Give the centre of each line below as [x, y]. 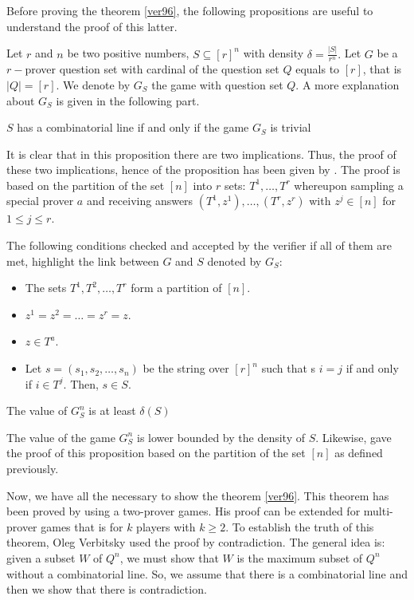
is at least [112, 411]
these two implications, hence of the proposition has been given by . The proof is [203, 170]
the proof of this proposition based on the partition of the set [156, 453]
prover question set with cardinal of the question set [152, 69]
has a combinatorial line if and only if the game [133, 127]
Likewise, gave [357, 437]
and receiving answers [140, 201]
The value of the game [61, 437]
